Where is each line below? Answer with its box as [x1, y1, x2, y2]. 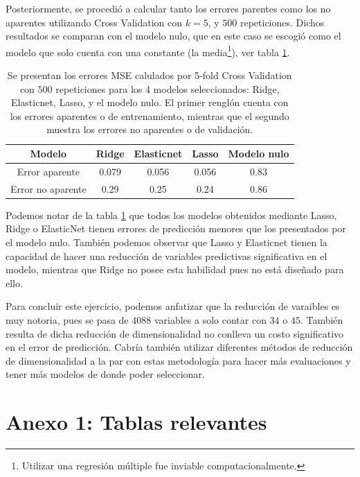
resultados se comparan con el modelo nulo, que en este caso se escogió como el [6, 28, 341, 43]
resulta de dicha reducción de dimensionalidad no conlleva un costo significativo [6, 326, 344, 340]
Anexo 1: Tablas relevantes [6, 408, 267, 436]
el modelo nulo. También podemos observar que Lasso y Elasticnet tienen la [6, 234, 327, 249]
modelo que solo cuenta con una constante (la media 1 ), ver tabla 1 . [6, 42, 290, 59]
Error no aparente [10, 181, 87, 196]
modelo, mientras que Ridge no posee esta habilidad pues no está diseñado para [6, 262, 344, 277]
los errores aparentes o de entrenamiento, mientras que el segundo [10, 108, 289, 123]
